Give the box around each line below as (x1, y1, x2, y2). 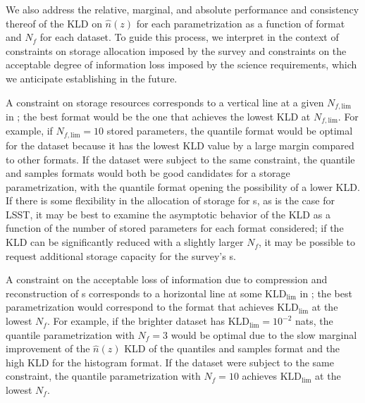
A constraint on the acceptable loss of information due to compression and (6, 272, 328, 287)
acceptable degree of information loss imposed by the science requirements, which (6, 57, 357, 72)
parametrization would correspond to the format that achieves (6, 299, 274, 314)
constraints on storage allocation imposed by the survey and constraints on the (6, 43, 347, 58)
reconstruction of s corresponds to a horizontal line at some (6, 285, 262, 300)
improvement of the (6, 341, 90, 356)
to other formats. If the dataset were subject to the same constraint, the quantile (6, 151, 355, 166)
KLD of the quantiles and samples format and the (124, 341, 340, 356)
